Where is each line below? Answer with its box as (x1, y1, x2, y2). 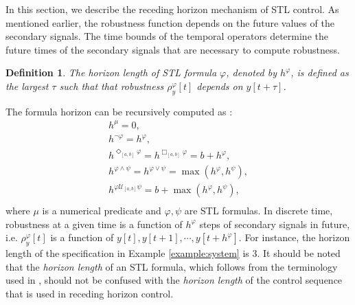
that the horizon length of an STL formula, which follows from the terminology (5, 259, 338, 273)
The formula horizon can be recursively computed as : (5, 104, 233, 118)
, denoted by (226, 65, 277, 80)
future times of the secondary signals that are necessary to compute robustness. (5, 42, 340, 56)
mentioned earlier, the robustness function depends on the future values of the (5, 15, 334, 30)
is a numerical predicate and (42, 203, 161, 218)
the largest (5, 78, 49, 93)
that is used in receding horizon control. (5, 286, 174, 301)
